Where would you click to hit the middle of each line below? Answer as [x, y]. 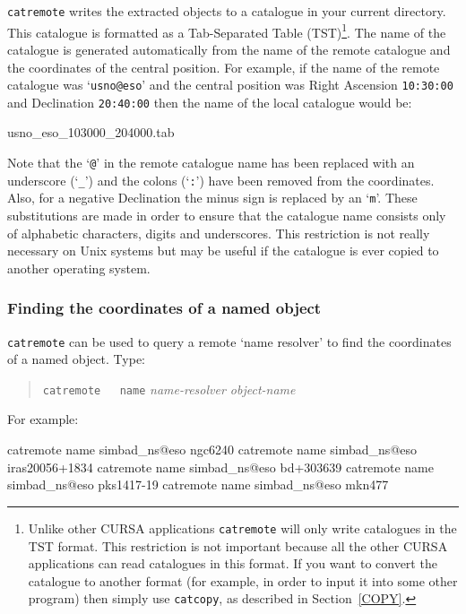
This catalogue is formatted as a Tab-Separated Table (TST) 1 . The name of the [227, 30]
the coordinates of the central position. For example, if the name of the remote [224, 67]
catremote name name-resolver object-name [169, 389]
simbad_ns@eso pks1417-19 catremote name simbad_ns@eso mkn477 [198, 484]
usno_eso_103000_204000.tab [91, 132]
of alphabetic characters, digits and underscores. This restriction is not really [219, 233]
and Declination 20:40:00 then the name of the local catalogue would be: [210, 102]
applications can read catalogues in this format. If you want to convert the [233, 563]
